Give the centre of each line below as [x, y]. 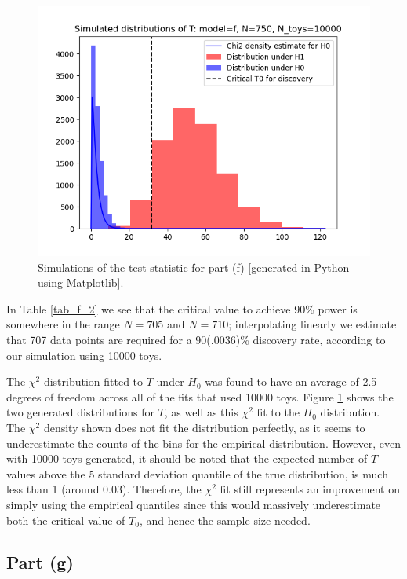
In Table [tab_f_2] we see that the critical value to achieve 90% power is [182, 308]
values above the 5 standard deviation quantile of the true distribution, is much [197, 473]
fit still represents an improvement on [310, 489]
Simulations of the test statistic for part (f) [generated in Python [194, 267]
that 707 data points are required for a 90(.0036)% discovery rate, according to [196, 339]
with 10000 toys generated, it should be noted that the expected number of [187, 458]
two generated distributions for [80, 412]
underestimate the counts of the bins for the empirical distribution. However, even [203, 443]
